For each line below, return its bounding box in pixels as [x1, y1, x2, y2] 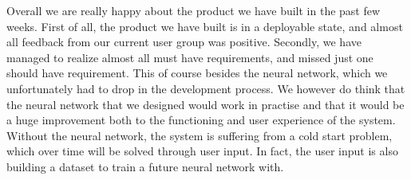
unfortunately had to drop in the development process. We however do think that [6, 80, 405, 96]
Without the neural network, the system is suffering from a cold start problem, [6, 127, 393, 143]
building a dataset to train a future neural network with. [6, 158, 284, 174]
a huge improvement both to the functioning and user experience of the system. [6, 112, 396, 128]
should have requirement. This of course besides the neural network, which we [6, 65, 388, 81]
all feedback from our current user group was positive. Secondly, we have [6, 33, 362, 50]
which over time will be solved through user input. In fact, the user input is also [6, 143, 398, 159]
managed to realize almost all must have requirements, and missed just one [6, 49, 373, 65]
